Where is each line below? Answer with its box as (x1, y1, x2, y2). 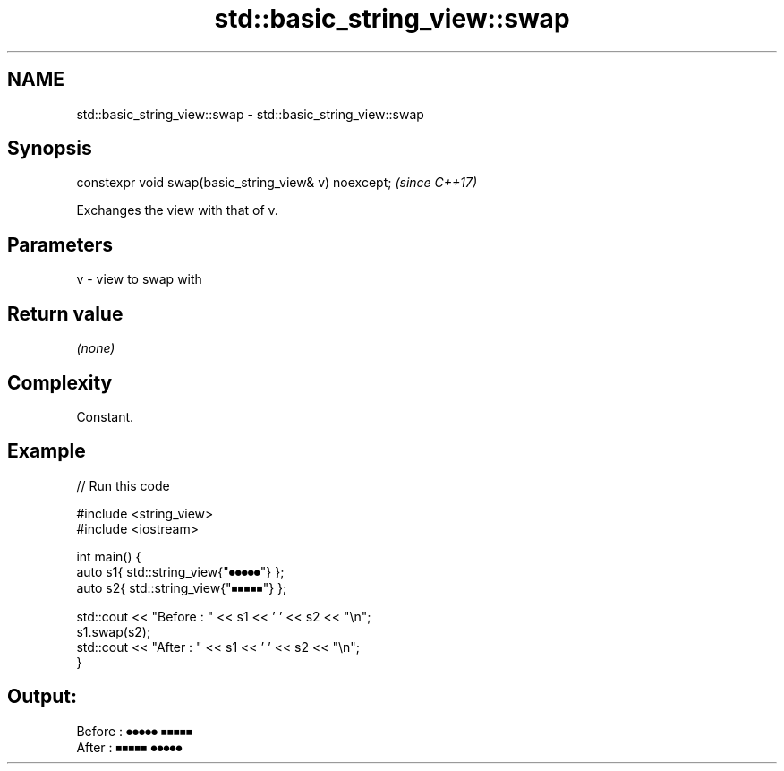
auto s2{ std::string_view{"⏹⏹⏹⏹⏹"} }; (76, 579, 287, 595)
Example (7, 440, 86, 463)
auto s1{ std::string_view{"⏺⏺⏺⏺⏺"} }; (76, 563, 285, 579)
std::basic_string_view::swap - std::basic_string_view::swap (76, 106, 424, 122)
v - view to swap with (76, 271, 202, 287)
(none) (76, 340, 115, 356)
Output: (7, 685, 77, 708)
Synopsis (7, 137, 92, 160)
